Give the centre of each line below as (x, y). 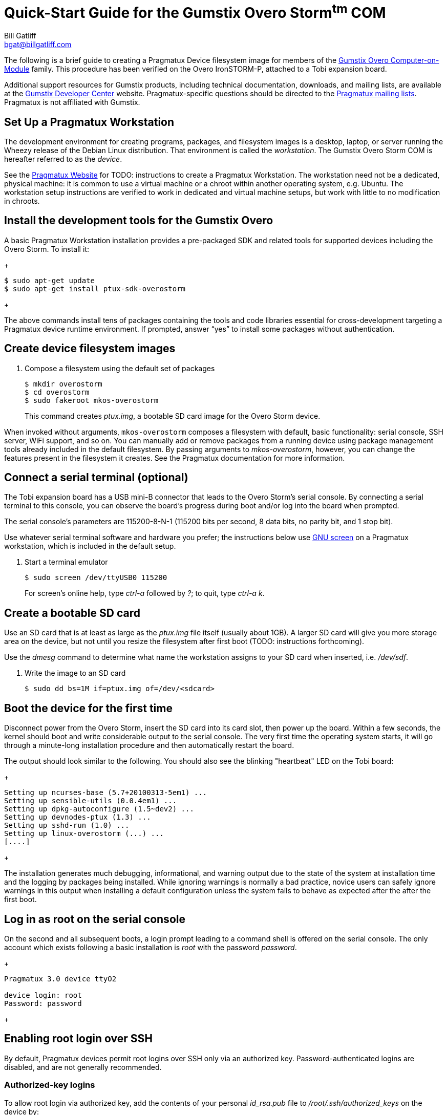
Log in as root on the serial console (95, 919)
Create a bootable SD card (72, 613)
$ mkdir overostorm (63, 384)
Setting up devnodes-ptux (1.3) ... (78, 817)
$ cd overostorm (57, 392)
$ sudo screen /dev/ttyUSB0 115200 (96, 578)
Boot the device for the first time (88, 708)
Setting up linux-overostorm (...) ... (84, 834)
